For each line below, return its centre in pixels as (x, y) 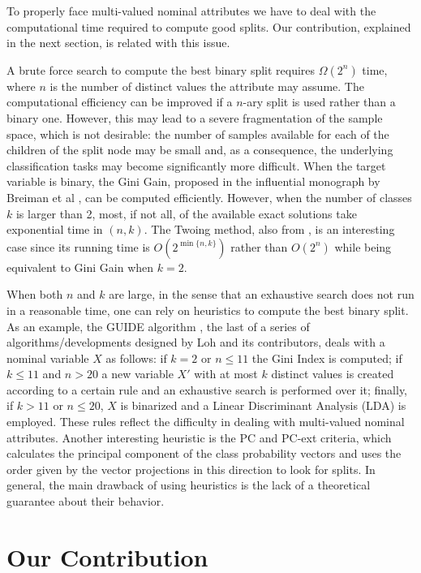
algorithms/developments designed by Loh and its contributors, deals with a (196, 342)
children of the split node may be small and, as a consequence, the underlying (200, 150)
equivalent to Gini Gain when (80, 267)
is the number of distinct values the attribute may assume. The (207, 86)
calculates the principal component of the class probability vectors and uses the (204, 453)
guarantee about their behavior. (86, 501)
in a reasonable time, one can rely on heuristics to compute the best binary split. (208, 310)
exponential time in (55, 229)
